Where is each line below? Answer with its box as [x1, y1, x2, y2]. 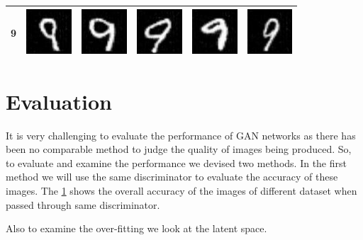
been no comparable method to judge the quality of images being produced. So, [6, 142, 352, 156]
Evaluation [6, 86, 112, 115]
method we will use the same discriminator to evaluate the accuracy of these [6, 169, 338, 184]
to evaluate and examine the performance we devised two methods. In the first [6, 155, 347, 170]
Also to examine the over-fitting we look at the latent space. [6, 221, 267, 236]
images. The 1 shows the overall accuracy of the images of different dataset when [6, 183, 357, 198]
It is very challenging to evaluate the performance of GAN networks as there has [6, 127, 356, 142]
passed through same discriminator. [6, 197, 160, 212]
